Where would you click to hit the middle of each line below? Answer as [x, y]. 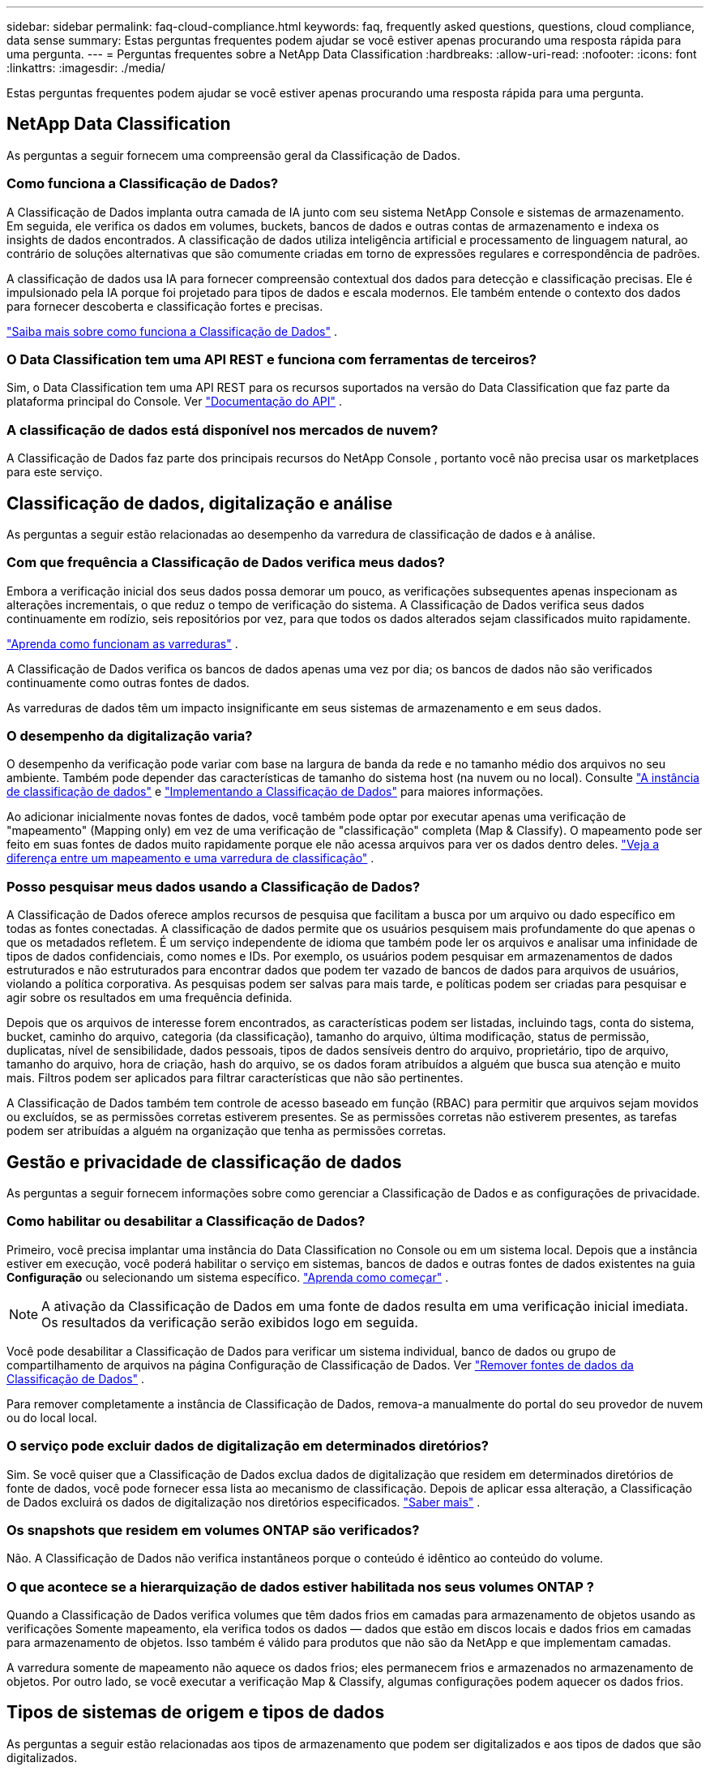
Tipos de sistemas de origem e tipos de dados [196, 1713]
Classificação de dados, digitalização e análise [200, 503]
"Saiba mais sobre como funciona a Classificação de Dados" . [172, 331]
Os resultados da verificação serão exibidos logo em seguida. [230, 1322]
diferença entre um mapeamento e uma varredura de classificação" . [190, 858]
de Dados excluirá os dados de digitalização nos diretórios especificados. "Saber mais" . [244, 1502]
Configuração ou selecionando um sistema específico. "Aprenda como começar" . [228, 1277]
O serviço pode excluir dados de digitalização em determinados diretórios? [248, 1446]
